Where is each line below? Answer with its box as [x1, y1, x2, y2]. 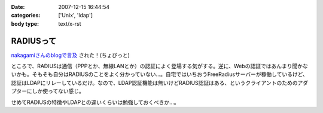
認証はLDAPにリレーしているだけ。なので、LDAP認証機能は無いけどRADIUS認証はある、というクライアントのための [11, 79, 298, 86]
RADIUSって [11, 36, 57, 46]
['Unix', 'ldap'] [58, 12, 93, 19]
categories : [11, 12, 41, 19]
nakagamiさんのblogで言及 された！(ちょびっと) [11, 51, 130, 59]
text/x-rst [58, 20, 81, 27]
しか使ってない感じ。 [32, 87, 85, 95]
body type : [11, 20, 39, 27]
